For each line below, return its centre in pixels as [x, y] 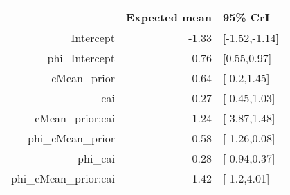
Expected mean [169, 17]
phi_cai [96, 158]
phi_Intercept [81, 58]
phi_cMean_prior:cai [63, 178]
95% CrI [246, 17]
